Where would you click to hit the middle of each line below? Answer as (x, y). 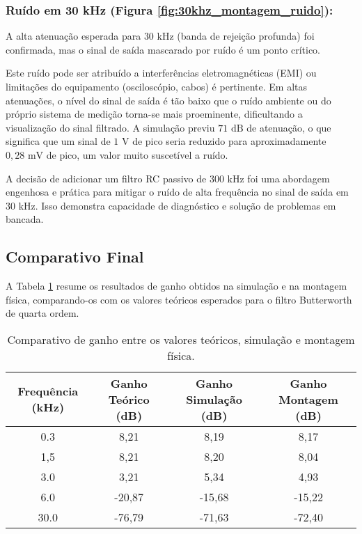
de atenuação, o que (289, 127)
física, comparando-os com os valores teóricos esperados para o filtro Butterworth (179, 299)
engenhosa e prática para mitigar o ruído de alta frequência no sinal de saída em (177, 192)
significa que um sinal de (58, 141)
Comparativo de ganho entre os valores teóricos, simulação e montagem (181, 339)
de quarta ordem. (42, 313)
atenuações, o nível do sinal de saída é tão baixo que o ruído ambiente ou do (168, 100)
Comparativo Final (75, 257)
